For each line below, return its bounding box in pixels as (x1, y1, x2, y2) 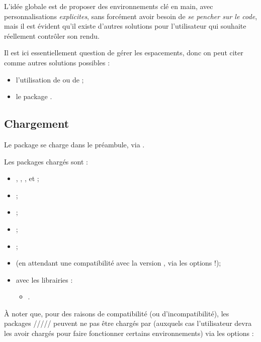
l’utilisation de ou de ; (16, 74, 84, 84)
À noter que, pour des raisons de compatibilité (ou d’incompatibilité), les (4, 308, 229, 318)
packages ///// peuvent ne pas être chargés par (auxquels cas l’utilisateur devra (4, 318, 252, 328)
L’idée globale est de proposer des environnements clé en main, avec (4, 1, 213, 11)
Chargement (4, 116, 69, 131)
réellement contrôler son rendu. (4, 30, 100, 41)
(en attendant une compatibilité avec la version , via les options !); (16, 258, 221, 268)
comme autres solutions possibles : (4, 57, 110, 67)
